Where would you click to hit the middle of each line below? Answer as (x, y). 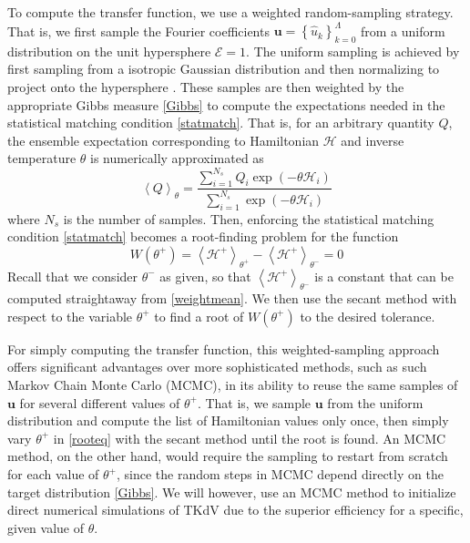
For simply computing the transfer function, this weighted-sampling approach (224, 348)
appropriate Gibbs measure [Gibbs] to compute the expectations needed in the (226, 104)
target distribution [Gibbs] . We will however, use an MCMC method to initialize (232, 492)
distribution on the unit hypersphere (109, 51)
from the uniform (375, 402)
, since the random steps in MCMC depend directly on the (280, 474)
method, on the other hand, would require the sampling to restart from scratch (228, 456)
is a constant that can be (384, 276)
